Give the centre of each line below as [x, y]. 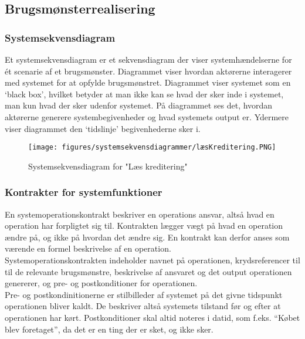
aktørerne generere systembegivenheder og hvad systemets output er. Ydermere [147, 116]
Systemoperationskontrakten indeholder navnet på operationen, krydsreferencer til [152, 260]
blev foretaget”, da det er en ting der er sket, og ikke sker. [109, 329]
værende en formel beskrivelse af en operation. [88, 248]
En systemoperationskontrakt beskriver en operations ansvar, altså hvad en [140, 214]
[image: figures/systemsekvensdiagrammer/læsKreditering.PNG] [152, 148]
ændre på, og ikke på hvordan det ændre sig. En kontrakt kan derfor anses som [147, 237]
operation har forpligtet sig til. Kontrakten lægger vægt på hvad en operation [144, 226]
